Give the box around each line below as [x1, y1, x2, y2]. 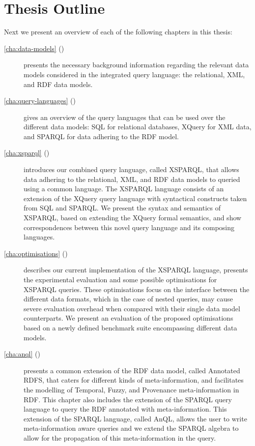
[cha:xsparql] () [4, 148, 50, 158]
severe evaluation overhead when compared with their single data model [24, 303, 240, 313]
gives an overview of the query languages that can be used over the [24, 112, 226, 122]
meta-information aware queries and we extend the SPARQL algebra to [24, 423, 239, 433]
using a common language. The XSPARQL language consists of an [24, 183, 224, 194]
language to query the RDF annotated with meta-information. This [24, 404, 227, 414]
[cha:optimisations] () [4, 248, 68, 258]
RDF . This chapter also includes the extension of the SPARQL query [24, 394, 232, 404]
